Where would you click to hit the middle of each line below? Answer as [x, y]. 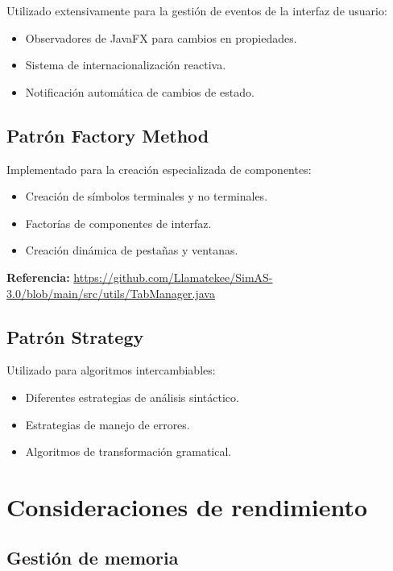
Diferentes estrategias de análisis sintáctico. [132, 397]
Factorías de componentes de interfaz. [118, 223]
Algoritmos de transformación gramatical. [128, 451]
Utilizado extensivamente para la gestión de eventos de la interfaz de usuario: [197, 10]
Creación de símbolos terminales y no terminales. [147, 196]
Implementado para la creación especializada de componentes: [159, 169]
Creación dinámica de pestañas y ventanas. [132, 250]
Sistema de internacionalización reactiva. [126, 65]
